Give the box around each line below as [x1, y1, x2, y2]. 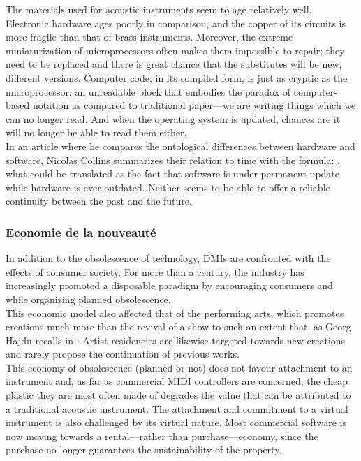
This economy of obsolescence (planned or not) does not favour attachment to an [6, 360, 353, 374]
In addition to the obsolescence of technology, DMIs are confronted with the [6, 251, 331, 265]
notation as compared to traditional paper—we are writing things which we [32, 98, 356, 112]
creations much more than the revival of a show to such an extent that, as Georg [6, 319, 351, 334]
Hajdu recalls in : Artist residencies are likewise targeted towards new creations [6, 332, 346, 347]
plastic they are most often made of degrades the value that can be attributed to [6, 388, 351, 402]
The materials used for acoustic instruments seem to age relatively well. [6, 2, 312, 16]
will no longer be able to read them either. [6, 125, 187, 140]
